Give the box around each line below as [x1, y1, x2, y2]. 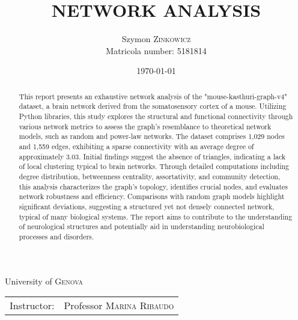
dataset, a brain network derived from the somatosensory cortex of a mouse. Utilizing [19, 101, 287, 111]
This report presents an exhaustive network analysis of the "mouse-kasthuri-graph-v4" [19, 91, 287, 101]
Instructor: [10, 298, 55, 313]
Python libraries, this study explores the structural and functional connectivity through [19, 111, 293, 122]
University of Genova [5, 274, 84, 287]
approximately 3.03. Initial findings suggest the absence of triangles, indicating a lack [19, 151, 286, 161]
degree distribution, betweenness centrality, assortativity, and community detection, [19, 171, 281, 181]
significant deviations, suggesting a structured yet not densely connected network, [19, 201, 275, 211]
